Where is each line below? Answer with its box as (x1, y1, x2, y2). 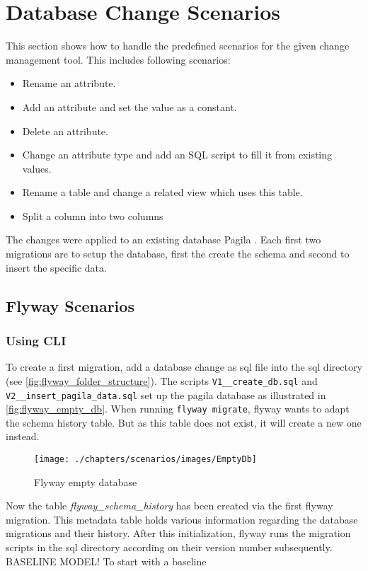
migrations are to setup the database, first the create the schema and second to (6, 246, 350, 261)
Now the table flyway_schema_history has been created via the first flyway (6, 498, 333, 513)
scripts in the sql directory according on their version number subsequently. (6, 540, 333, 555)
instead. (6, 429, 40, 444)
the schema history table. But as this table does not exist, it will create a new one (6, 415, 362, 429)
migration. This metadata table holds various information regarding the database (6, 512, 358, 526)
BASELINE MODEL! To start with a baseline (6, 553, 207, 568)
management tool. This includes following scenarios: (6, 52, 231, 67)
